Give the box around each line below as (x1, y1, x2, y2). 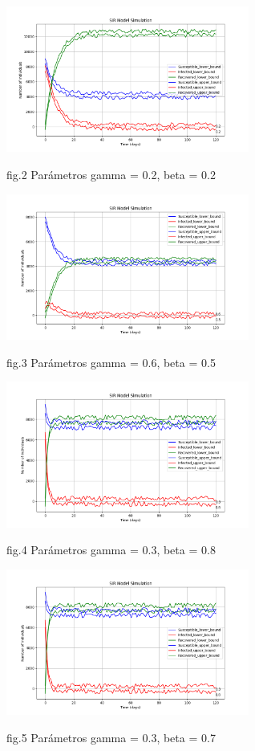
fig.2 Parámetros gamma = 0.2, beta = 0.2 (6, 166, 216, 183)
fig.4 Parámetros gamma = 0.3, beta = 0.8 (6, 541, 216, 558)
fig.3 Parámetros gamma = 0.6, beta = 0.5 (6, 353, 216, 370)
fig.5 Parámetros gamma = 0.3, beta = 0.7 (6, 729, 216, 745)
